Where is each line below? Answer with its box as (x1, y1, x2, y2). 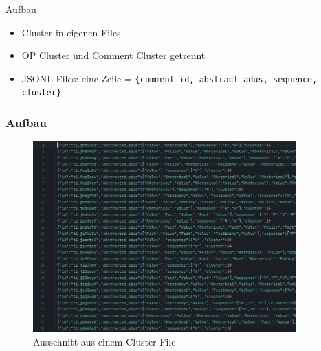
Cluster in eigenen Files (21, 25, 121, 39)
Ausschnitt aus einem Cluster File (33, 334, 176, 348)
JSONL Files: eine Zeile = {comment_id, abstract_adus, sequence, (21, 71, 318, 85)
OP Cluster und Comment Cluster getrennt (21, 48, 206, 63)
